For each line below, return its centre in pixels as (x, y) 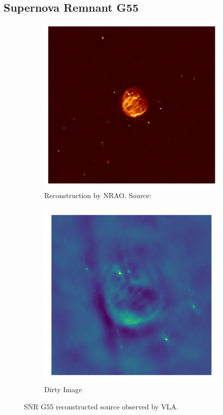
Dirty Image (63, 389)
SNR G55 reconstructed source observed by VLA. (101, 407)
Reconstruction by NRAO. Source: (98, 195)
